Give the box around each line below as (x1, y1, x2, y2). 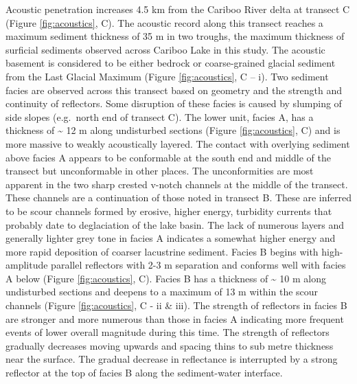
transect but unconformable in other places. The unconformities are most (5, 163, 314, 178)
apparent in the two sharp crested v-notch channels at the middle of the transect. (5, 177, 348, 191)
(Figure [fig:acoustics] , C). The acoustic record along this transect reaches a (5, 15, 323, 30)
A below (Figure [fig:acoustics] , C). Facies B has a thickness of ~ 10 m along (5, 271, 326, 285)
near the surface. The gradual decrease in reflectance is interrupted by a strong (5, 352, 338, 366)
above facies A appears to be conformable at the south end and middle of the (5, 150, 331, 164)
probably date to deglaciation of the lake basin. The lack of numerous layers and (5, 217, 345, 231)
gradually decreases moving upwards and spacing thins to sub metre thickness (5, 338, 334, 352)
